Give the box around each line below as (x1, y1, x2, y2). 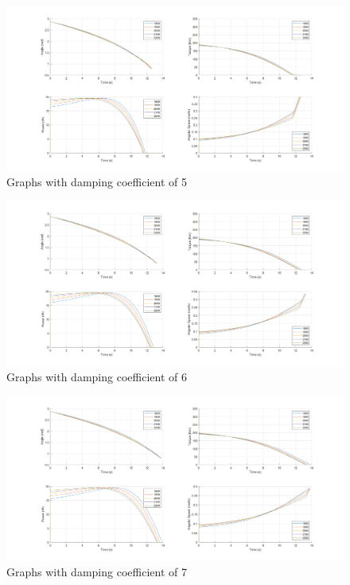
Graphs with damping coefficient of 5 (6, 174, 187, 190)
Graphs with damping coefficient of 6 (6, 369, 187, 384)
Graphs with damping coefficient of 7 (6, 563, 187, 579)
